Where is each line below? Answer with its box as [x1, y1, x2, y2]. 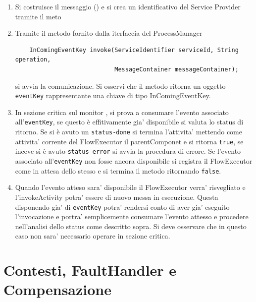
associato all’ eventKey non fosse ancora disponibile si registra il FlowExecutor [15, 156, 253, 166]
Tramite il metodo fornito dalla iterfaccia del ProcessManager [15, 28, 203, 38]
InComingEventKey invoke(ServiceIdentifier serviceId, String [29, 46, 239, 54]
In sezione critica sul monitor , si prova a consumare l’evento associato [15, 107, 229, 117]
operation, [15, 56, 51, 63]
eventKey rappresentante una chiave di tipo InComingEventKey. [15, 90, 211, 101]
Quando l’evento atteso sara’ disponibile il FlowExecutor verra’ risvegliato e [15, 182, 246, 192]
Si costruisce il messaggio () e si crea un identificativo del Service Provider [15, 1, 241, 11]
